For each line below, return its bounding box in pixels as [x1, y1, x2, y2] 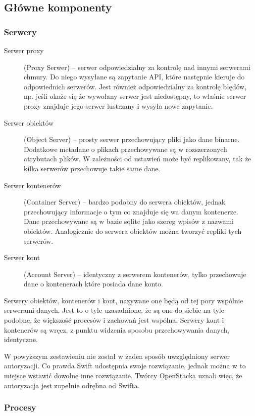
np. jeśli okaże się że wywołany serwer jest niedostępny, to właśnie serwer [24, 91, 246, 101]
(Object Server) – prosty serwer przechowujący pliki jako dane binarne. [24, 134, 240, 144]
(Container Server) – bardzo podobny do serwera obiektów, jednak [24, 197, 226, 207]
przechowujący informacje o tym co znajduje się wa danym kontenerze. [24, 206, 238, 216]
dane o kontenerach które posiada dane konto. [24, 278, 163, 289]
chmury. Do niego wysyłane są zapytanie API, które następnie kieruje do [24, 71, 245, 82]
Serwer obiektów [4, 117, 54, 128]
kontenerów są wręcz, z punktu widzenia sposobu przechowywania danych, [4, 324, 229, 335]
